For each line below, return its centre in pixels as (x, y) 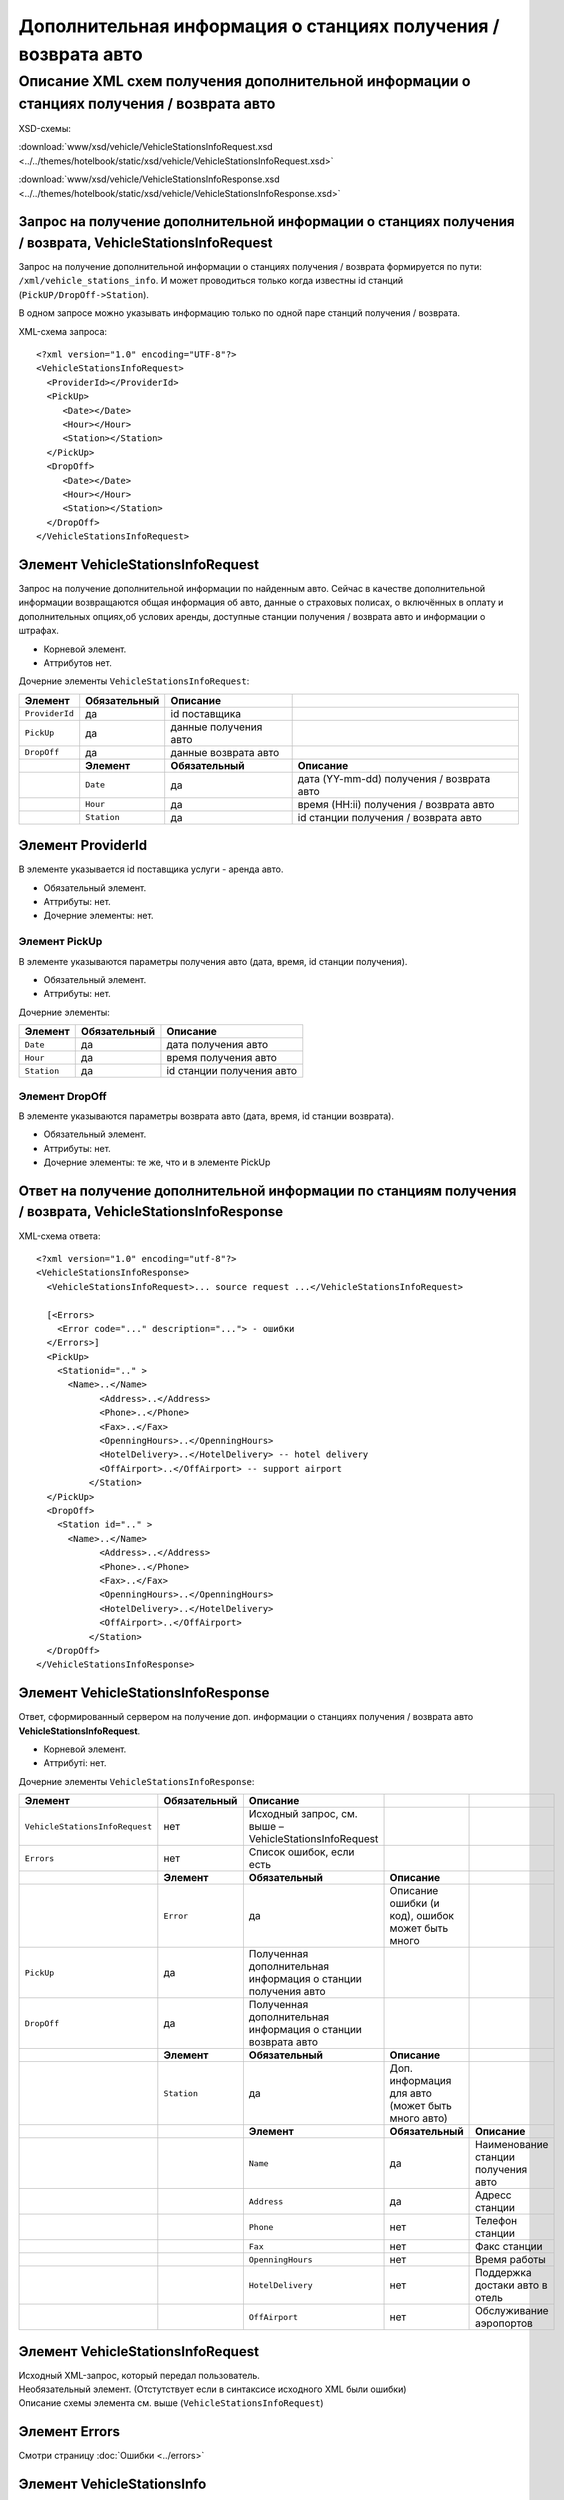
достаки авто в (511, 2285)
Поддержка (503, 2273)
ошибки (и (414, 1903)
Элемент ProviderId (83, 845)
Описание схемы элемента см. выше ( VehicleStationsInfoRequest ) (171, 2403)
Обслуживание (512, 2311)
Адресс (493, 2195)
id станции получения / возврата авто (389, 817)
